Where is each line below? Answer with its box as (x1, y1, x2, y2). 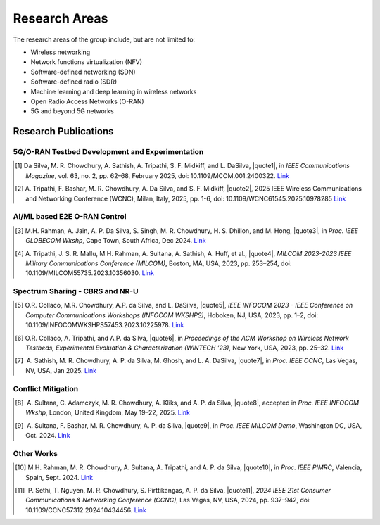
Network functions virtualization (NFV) (30, 58, 142, 66)
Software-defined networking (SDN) (30, 68, 137, 76)
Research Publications (13, 125, 114, 137)
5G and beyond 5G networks (30, 107, 114, 115)
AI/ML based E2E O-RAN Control (13, 212, 127, 222)
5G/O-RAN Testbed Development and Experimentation (13, 147, 204, 157)
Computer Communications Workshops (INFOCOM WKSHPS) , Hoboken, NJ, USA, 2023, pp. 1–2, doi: (25, 310, 318, 320)
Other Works (13, 448, 58, 458)
